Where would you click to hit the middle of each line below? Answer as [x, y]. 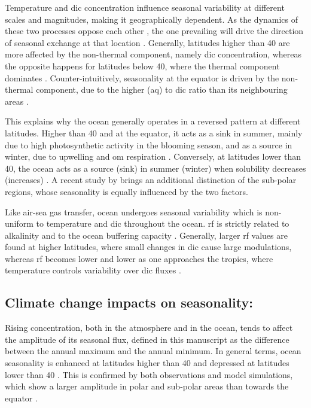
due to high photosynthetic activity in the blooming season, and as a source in [149, 144]
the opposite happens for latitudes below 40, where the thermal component [142, 66]
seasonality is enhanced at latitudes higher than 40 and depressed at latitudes [147, 363]
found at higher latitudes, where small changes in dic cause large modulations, [148, 247]
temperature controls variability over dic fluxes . [93, 270]
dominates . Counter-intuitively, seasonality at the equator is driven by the [142, 77]
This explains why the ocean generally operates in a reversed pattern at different [153, 121]
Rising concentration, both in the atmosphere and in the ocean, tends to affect [149, 328]
